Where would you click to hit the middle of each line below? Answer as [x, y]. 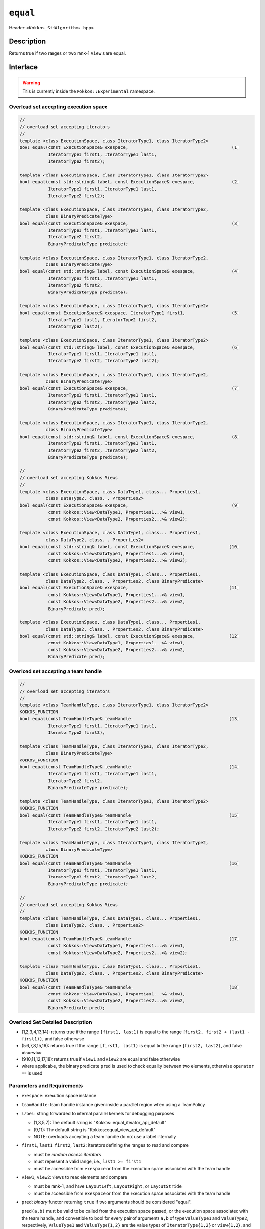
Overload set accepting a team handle [55, 671]
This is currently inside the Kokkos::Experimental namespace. [89, 91]
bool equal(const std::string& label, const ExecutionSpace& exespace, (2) [130, 182]
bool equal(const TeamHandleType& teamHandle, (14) [130, 767]
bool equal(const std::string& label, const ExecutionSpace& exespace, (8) [130, 437]
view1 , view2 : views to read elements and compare [74, 1177]
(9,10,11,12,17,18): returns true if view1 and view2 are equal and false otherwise [101, 1059]
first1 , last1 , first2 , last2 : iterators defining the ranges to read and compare [105, 1145]
